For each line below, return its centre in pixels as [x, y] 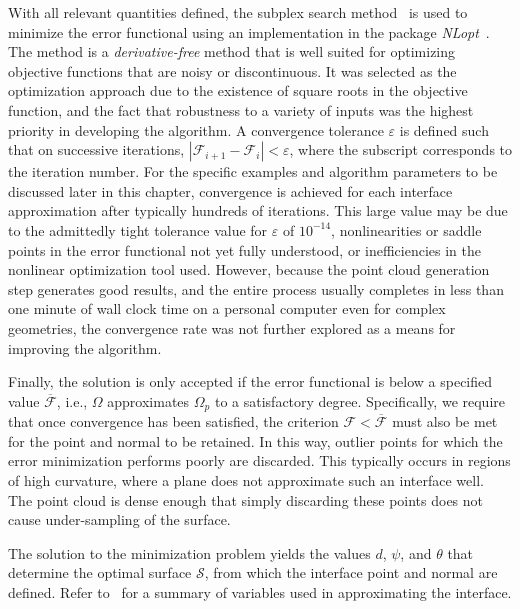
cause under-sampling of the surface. [119, 519]
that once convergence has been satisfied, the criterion [173, 421]
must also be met [445, 421]
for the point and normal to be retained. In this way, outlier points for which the [255, 440]
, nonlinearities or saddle [406, 229]
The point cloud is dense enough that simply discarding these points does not [246, 499]
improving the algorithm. [85, 347]
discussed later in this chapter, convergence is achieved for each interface [230, 190]
